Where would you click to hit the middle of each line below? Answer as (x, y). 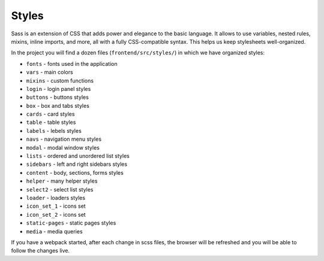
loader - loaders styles (56, 198)
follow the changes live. (40, 251)
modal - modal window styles (63, 147)
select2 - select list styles (60, 189)
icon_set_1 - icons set (56, 206)
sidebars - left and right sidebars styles (77, 164)
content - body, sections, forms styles (75, 172)
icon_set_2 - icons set (56, 214)
